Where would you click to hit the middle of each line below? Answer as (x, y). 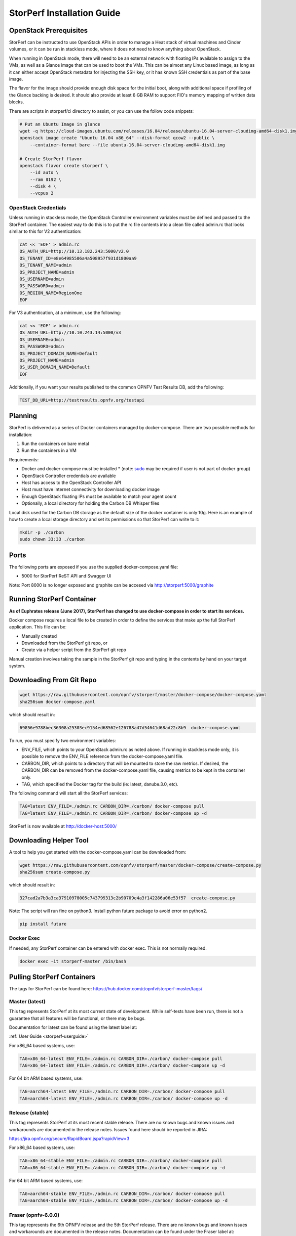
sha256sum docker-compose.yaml (57, 702)
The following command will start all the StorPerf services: (69, 793)
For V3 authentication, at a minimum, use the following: (65, 313)
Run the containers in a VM (49, 450)
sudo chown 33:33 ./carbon (52, 539)
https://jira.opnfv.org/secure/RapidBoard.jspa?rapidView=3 (69, 1139)
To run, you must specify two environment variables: (62, 740)
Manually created (39, 636)
